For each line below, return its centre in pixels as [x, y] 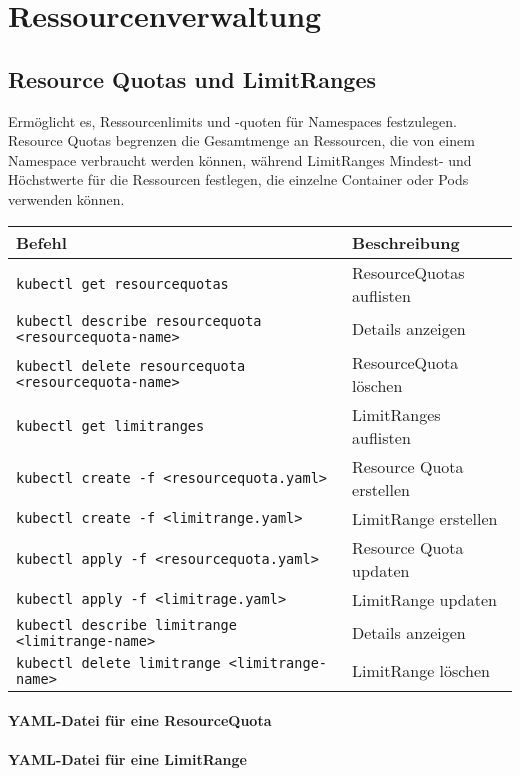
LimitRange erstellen [425, 518]
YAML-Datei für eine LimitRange [127, 759]
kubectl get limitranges [110, 425]
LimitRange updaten [424, 599]
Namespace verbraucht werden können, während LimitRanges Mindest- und [240, 159]
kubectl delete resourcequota [131, 365]
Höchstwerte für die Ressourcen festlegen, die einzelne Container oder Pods [238, 179]
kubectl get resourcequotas [122, 283]
